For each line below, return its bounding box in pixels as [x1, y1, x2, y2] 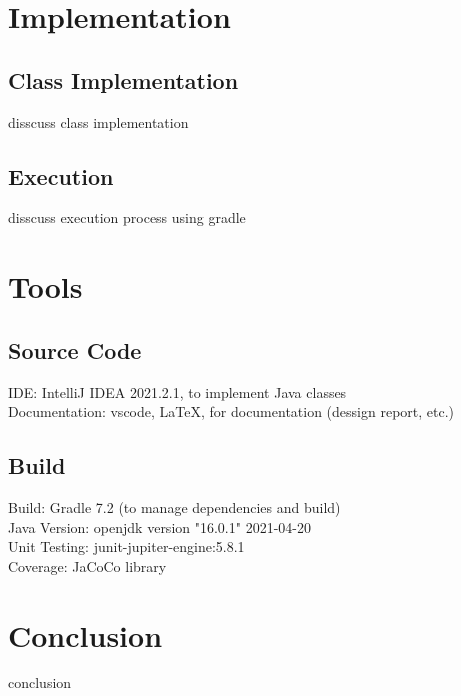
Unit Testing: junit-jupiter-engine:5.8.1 [8, 536, 245, 557]
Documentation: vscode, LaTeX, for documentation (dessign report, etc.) [8, 401, 455, 422]
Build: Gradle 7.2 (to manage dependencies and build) [8, 496, 341, 517]
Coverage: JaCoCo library [8, 555, 167, 576]
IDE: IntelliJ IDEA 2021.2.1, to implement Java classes [8, 381, 347, 402]
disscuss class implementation [8, 111, 189, 132]
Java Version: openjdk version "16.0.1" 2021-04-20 [8, 516, 311, 537]
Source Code [8, 334, 142, 365]
